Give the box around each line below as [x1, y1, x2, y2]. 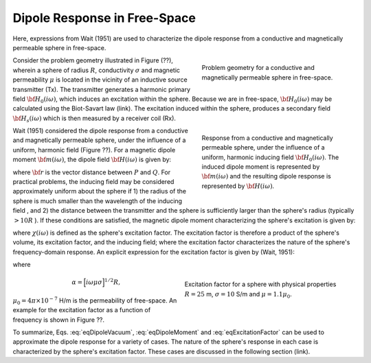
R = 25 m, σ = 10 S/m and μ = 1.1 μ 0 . [184, 290, 292, 300]
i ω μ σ [86, 279, 103, 286]
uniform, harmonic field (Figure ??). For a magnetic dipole [12, 145, 176, 154]
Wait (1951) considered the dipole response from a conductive [12, 127, 188, 135]
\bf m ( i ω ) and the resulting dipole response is [201, 172, 331, 180]
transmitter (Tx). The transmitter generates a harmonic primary [12, 85, 191, 93]
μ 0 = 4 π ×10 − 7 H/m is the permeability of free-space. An [12, 296, 177, 306]
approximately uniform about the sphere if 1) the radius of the [12, 187, 187, 196]
